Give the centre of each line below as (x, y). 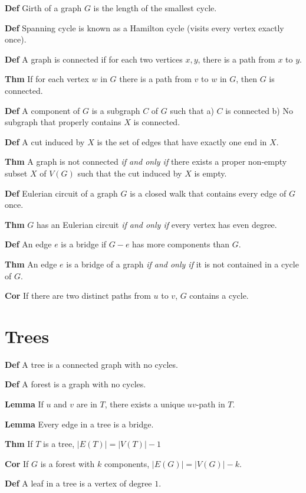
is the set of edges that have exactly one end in (182, 141)
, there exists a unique (145, 404)
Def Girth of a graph (43, 8)
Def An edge (28, 244)
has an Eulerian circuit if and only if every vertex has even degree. (157, 224)
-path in (210, 404)
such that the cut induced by (130, 173)
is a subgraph (116, 110)
